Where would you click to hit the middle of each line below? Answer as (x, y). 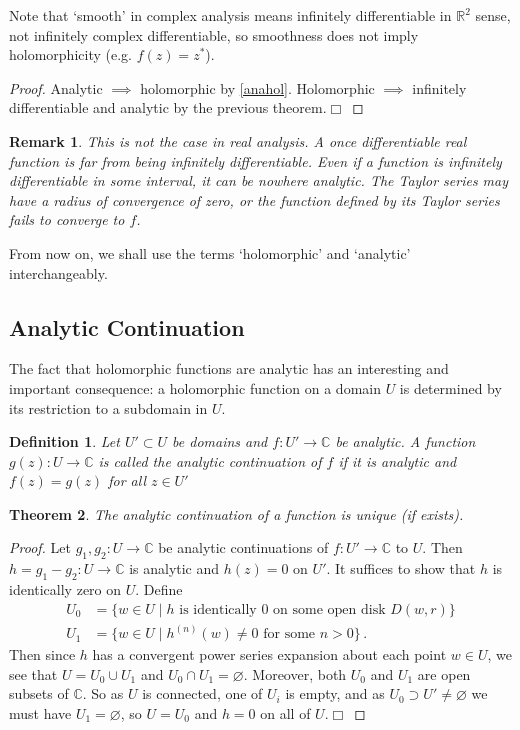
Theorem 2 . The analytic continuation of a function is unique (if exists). (236, 513)
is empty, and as (335, 693)
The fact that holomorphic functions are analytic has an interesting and (229, 368)
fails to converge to (67, 219)
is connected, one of (202, 693)
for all (127, 480)
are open (444, 673)
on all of (285, 712)
